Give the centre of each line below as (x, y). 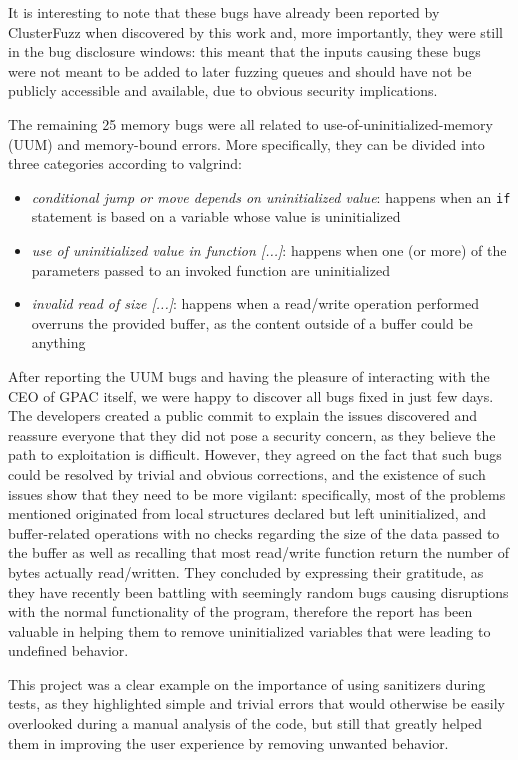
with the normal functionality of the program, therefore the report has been (240, 611)
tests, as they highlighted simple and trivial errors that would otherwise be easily (256, 703)
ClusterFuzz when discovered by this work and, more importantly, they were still (256, 31)
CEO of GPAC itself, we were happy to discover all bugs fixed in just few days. (251, 395)
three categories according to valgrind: (125, 163)
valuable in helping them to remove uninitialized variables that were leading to (249, 630)
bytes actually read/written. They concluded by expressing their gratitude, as (246, 571)
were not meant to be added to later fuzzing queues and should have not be (240, 70)
